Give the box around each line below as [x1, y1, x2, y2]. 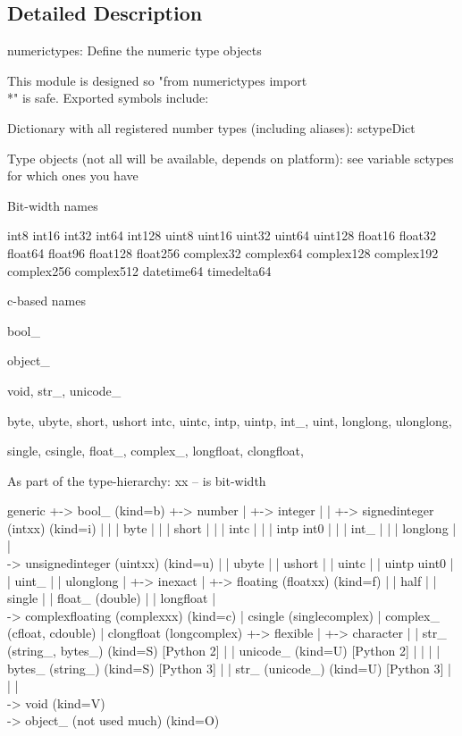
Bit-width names [7, 196, 98, 214]
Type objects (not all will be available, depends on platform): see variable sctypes [7, 148, 454, 167]
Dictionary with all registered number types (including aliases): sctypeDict [7, 118, 416, 137]
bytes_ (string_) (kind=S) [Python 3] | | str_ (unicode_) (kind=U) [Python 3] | [7, 658, 452, 677]
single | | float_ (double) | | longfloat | [7, 589, 216, 607]
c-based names [7, 291, 87, 310]
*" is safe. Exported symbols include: [7, 88, 209, 107]
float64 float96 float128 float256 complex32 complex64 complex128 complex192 [7, 243, 439, 262]
